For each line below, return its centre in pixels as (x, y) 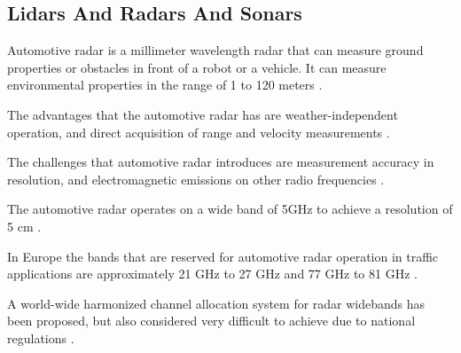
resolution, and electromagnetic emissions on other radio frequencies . (196, 179)
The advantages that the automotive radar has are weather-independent (203, 114)
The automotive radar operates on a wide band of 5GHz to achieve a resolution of (230, 209)
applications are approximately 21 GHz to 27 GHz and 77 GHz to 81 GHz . (212, 274)
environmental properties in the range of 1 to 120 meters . (165, 85)
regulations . (41, 337)
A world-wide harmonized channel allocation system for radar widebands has (216, 303)
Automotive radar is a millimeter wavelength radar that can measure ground (215, 50)
